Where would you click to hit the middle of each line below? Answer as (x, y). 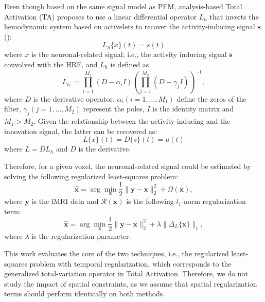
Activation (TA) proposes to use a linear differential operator (101, 16)
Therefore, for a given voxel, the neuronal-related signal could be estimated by (128, 166)
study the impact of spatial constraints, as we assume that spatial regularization (131, 283)
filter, (13, 109)
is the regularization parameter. (81, 236)
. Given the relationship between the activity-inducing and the (132, 121)
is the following (150, 201)
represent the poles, (114, 109)
